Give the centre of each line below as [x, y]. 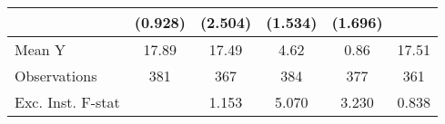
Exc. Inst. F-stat [67, 102]
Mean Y [40, 49]
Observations [56, 76]
